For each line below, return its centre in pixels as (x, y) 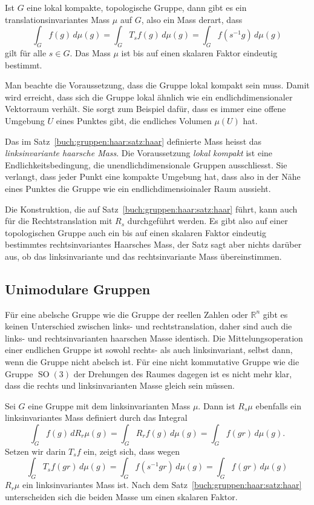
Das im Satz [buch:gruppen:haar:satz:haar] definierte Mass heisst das (133, 141)
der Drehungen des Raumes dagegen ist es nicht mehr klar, (183, 373)
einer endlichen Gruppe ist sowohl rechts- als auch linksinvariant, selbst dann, (149, 350)
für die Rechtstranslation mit (59, 221)
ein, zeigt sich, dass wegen (132, 451)
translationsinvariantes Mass (57, 19)
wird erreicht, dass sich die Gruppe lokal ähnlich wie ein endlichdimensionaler (149, 97)
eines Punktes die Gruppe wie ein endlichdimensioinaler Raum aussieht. (138, 188)
